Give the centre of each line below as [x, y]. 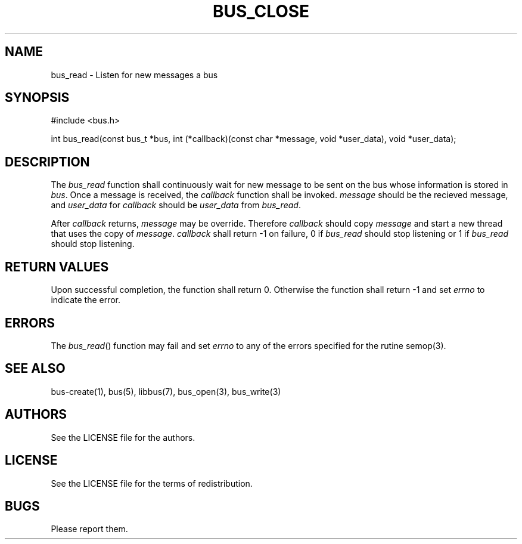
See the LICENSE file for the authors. [123, 437]
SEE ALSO [35, 369]
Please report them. [89, 529]
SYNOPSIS [37, 98]
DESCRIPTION [47, 162]
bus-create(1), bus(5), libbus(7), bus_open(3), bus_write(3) [166, 391]
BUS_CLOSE [261, 11]
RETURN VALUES [57, 267]
